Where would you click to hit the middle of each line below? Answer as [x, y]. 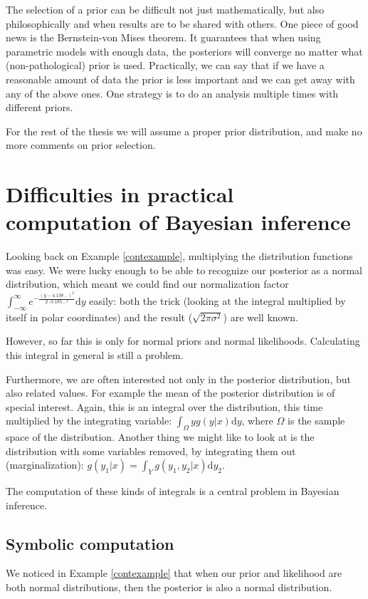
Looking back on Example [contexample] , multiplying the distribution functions [179, 256]
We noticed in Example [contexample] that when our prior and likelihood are [174, 573]
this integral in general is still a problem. [95, 354]
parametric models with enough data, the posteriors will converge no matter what [184, 51]
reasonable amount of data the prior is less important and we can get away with [180, 79]
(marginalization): [45, 465]
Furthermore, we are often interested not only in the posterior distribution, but [178, 379]
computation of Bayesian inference [178, 222]
